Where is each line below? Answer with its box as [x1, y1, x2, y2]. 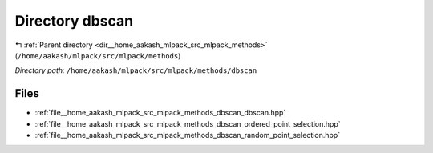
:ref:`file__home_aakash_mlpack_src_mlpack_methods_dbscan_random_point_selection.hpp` [34, 131, 341, 140]
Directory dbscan [14, 12, 134, 30]
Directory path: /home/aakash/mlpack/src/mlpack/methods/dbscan [14, 66, 257, 75]
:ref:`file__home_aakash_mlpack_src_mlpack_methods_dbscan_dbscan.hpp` [34, 108, 286, 118]
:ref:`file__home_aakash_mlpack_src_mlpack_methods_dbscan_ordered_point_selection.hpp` [34, 119, 341, 128]
